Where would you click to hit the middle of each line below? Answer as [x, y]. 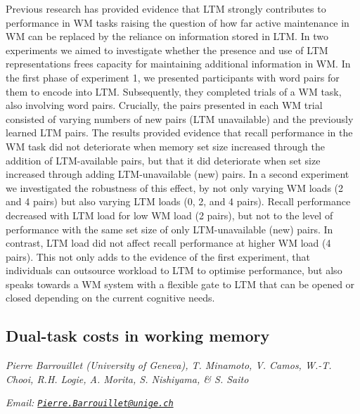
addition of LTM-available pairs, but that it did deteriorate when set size [163, 160]
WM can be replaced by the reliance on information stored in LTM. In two [167, 36]
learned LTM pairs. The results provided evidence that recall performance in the [179, 132]
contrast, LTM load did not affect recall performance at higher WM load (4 [168, 243]
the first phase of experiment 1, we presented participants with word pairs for [173, 77]
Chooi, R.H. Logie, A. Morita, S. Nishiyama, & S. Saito [127, 379]
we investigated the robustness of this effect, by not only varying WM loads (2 [175, 187]
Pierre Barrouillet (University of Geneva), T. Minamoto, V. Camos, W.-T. [169, 365]
